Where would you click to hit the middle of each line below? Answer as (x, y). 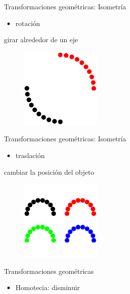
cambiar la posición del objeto (49, 172)
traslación (30, 155)
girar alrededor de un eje (41, 40)
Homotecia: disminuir (48, 287)
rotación (28, 23)
